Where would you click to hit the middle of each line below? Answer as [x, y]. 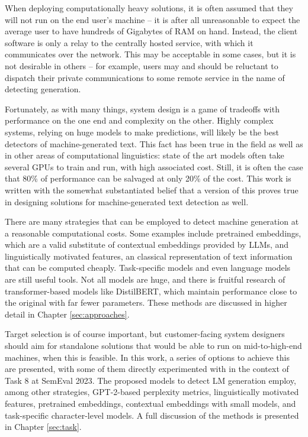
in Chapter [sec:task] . [43, 427]
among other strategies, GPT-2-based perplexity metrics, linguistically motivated [152, 392]
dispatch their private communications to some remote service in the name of [145, 77]
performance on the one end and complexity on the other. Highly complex [139, 120]
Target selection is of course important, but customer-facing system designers [145, 334]
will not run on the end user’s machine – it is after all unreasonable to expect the [153, 19]
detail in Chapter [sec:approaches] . [67, 314]
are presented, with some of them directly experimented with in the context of [147, 369]
